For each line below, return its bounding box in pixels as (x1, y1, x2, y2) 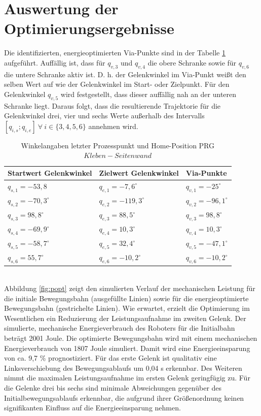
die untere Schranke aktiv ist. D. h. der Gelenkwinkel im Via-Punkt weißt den (4, 69, 246, 79)
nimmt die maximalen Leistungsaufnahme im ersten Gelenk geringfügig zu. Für (4, 372, 250, 383)
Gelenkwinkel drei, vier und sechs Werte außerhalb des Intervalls (4, 110, 205, 121)
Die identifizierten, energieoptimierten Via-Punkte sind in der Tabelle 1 (4, 47, 226, 58)
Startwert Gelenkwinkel (8, 168, 92, 178)
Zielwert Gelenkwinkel (99, 168, 179, 178)
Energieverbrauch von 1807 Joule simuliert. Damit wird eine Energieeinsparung (4, 342, 250, 353)
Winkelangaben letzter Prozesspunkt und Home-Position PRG (21, 140, 215, 150)
